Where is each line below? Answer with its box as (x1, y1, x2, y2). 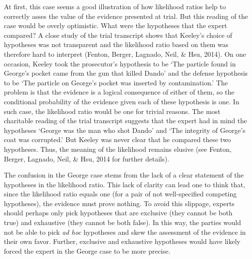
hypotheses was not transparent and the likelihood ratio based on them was (4, 39, 229, 49)
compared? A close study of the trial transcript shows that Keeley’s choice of (4, 30, 233, 40)
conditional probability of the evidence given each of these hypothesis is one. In (4, 96, 239, 106)
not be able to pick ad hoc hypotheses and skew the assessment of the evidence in (4, 227, 246, 237)
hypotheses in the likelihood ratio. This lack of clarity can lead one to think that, (4, 179, 245, 189)
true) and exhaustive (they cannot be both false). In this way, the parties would (4, 217, 241, 227)
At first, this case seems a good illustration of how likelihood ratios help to (4, 1, 226, 11)
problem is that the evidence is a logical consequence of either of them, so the (4, 87, 235, 97)
